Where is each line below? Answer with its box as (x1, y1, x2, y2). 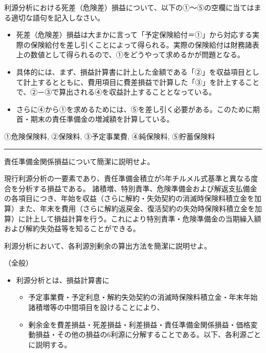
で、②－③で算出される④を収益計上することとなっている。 (16, 86, 216, 97)
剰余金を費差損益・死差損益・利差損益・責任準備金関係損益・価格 (28, 319, 251, 329)
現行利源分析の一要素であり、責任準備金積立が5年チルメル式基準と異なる (4, 173, 251, 184)
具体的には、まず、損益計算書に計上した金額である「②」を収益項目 (16, 66, 245, 77)
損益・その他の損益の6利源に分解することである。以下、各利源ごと (35, 329, 261, 340)
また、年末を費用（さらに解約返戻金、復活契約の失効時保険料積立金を (18, 203, 255, 213)
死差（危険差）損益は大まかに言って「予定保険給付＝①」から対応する (16, 29, 253, 40)
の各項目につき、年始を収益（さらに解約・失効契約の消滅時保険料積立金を (4, 193, 255, 204)
